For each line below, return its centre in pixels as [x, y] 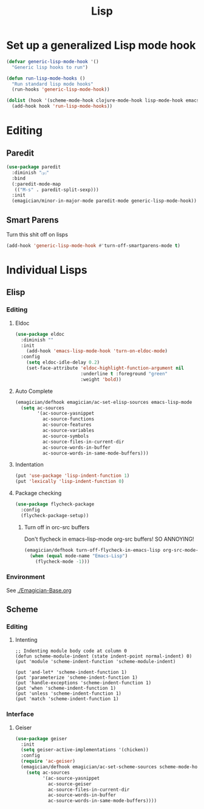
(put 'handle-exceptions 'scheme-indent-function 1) [83, 683]
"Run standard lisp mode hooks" [53, 84]
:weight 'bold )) [101, 379]
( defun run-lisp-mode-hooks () [46, 78]
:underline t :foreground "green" [124, 373]
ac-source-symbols [66, 436]
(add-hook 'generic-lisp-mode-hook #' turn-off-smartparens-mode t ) [93, 246]
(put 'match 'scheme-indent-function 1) [67, 699]
